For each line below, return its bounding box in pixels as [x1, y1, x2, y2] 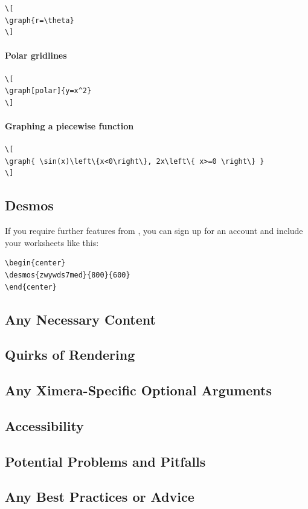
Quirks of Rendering [5, 345, 135, 364]
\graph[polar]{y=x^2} [5, 86, 92, 96]
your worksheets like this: [5, 236, 99, 248]
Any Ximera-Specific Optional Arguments [5, 381, 272, 400]
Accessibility [5, 416, 84, 435]
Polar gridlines [5, 49, 67, 62]
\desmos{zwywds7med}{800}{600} [5, 270, 130, 279]
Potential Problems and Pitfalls [5, 452, 206, 470]
